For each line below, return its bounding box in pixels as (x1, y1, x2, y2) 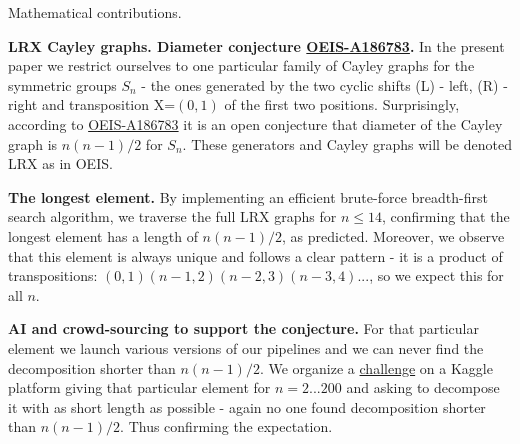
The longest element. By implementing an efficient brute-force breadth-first (8, 186, 488, 207)
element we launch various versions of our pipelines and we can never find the (8, 337, 484, 358)
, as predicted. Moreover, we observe (281, 225, 505, 246)
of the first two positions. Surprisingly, (224, 94, 460, 115)
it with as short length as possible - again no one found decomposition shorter (8, 396, 486, 417)
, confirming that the (382, 206, 510, 227)
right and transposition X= (8, 94, 176, 115)
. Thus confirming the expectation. (120, 416, 333, 437)
